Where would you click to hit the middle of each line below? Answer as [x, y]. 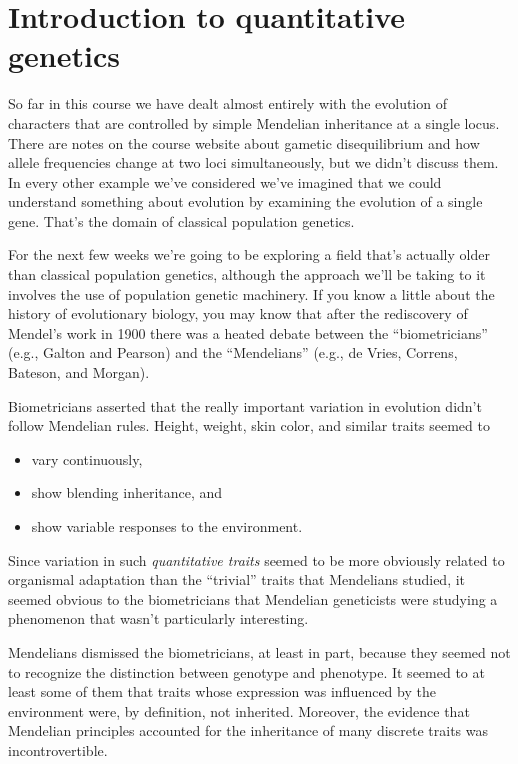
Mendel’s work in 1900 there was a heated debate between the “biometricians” [248, 332]
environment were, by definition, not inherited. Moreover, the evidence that [239, 710]
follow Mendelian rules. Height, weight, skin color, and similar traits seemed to [249, 425]
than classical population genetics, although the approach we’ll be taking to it [247, 274]
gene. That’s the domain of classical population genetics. [181, 220]
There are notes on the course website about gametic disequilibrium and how [244, 142]
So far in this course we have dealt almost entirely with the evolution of [227, 103]
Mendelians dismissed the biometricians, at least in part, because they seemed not [259, 651]
